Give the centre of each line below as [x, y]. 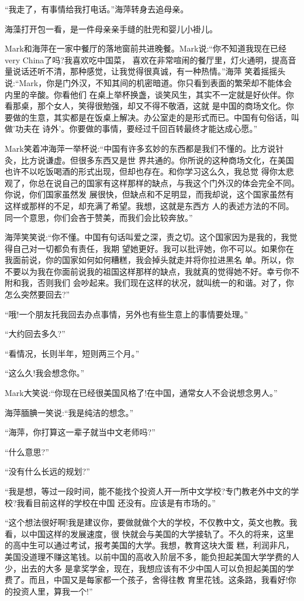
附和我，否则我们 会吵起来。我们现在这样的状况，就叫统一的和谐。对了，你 [149, 283]
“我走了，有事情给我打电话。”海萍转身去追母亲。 [97, 9]
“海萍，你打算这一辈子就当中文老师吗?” [80, 432]
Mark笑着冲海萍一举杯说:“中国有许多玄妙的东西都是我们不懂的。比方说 [140, 148]
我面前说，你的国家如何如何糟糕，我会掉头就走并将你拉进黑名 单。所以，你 [149, 260]
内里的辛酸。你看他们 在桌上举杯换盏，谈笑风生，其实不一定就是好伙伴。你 [149, 94]
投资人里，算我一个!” [53, 591]
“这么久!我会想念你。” [45, 373]
